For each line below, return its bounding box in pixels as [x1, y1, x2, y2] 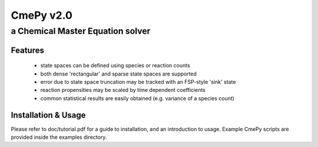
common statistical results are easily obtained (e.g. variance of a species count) [40, 94, 235, 102]
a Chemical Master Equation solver [11, 26, 151, 36]
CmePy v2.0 [11, 9, 73, 22]
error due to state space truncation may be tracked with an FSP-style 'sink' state [40, 78, 236, 85]
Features [11, 45, 44, 55]
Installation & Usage [11, 110, 86, 120]
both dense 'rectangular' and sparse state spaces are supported [40, 70, 197, 77]
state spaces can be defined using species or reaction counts [40, 62, 191, 69]
